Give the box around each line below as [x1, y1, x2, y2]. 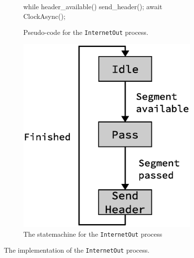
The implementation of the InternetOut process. [4, 245, 150, 255]
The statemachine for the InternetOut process [23, 228, 162, 239]
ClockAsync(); [23, 11, 65, 21]
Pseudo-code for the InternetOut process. [23, 27, 148, 37]
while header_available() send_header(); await [23, 1, 162, 11]
